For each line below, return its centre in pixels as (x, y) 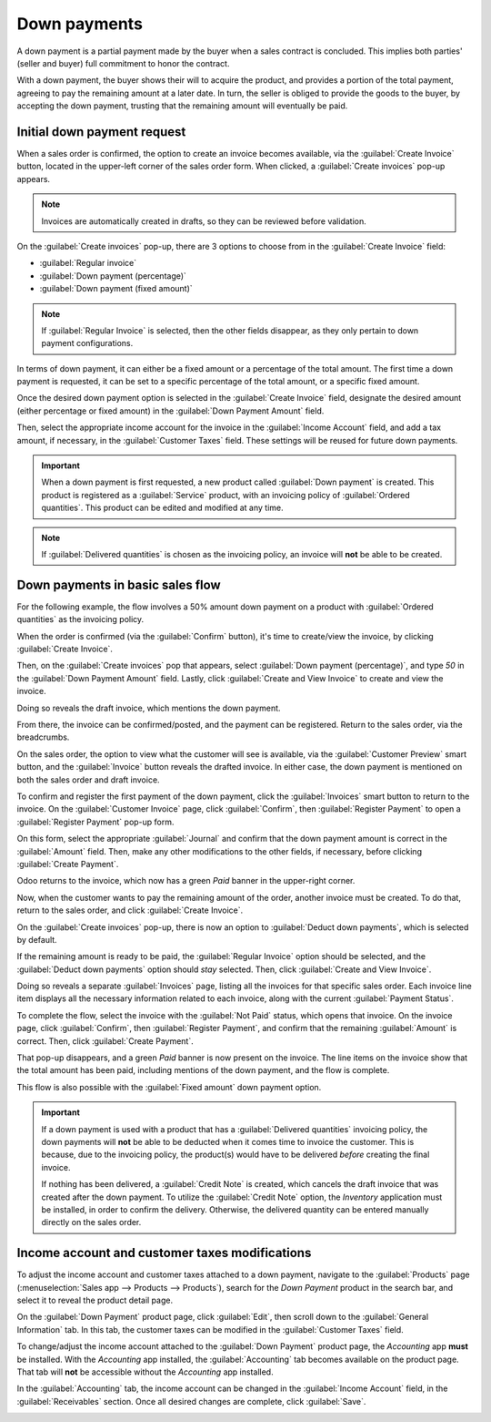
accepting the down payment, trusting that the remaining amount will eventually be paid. (182, 106)
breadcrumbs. (43, 737)
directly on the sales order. (91, 1223)
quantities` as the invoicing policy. (80, 619)
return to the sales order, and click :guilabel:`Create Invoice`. (130, 910)
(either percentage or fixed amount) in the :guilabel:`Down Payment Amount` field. (170, 411)
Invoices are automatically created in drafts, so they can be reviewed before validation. (204, 221)
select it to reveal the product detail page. (95, 1300)
